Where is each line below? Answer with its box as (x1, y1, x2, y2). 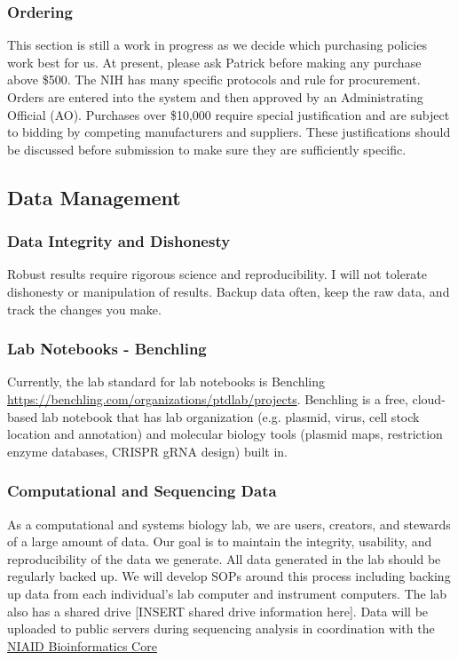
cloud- (412, 389, 446, 408)
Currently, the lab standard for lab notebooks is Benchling (7, 372, 326, 391)
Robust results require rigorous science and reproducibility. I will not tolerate (7, 265, 428, 283)
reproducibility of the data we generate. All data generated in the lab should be (7, 549, 441, 568)
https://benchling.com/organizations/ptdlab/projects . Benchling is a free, (7, 389, 408, 408)
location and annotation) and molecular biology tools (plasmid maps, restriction (7, 425, 443, 443)
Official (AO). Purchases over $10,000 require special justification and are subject (7, 105, 450, 123)
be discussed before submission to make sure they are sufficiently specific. (7, 139, 407, 158)
